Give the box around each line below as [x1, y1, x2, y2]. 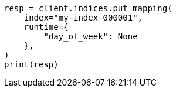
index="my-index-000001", [23, 13, 143, 22]
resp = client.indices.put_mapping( [4, 4, 172, 13]
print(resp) [4, 60, 59, 69]
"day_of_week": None [43, 32, 138, 41]
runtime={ [23, 22, 69, 32]
